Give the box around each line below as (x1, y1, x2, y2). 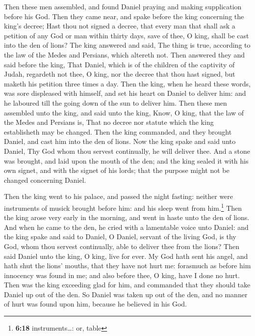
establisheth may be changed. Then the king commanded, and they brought (4, 126, 232, 137)
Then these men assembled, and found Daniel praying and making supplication (4, 1, 242, 11)
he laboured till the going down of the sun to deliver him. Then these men (4, 97, 227, 108)
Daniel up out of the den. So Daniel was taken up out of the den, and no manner (4, 289, 248, 299)
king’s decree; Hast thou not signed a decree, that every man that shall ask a (4, 21, 235, 31)
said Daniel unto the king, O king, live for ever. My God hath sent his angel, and (4, 251, 248, 261)
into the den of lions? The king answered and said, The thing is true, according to (4, 40, 251, 50)
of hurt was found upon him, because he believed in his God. (4, 299, 187, 309)
